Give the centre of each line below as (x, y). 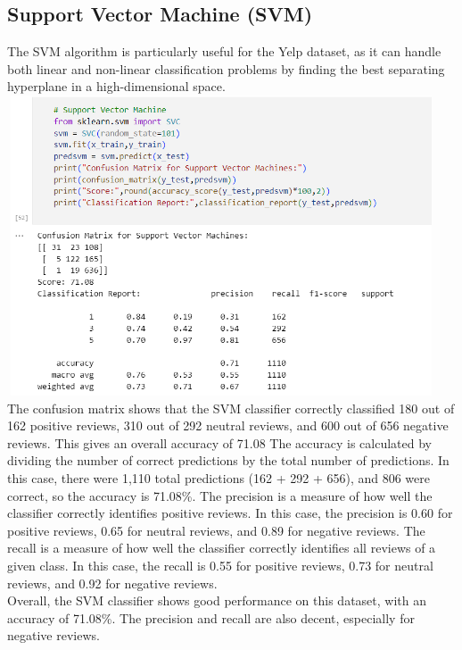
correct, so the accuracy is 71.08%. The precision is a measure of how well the (220, 495)
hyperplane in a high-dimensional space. (116, 86)
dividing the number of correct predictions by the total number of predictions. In (228, 460)
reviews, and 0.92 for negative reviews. (112, 583)
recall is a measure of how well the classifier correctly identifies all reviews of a (222, 548)
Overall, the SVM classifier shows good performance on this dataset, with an (217, 600)
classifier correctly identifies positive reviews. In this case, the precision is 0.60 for (230, 513)
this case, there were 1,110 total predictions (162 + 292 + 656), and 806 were (219, 477)
